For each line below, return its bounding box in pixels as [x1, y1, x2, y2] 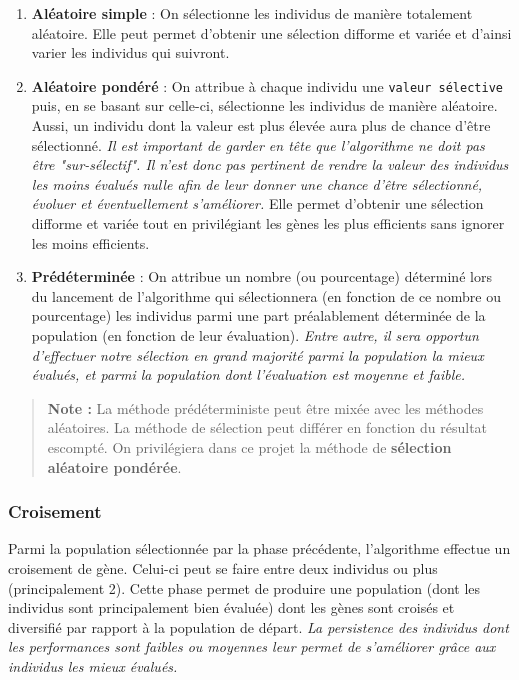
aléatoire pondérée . [47, 456, 182, 477]
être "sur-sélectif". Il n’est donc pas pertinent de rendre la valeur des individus [31, 154, 509, 175]
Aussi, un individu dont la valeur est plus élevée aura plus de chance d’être [31, 115, 491, 136]
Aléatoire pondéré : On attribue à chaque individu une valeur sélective [31, 75, 503, 96]
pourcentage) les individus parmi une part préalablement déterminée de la [31, 305, 486, 326]
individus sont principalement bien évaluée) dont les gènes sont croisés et [8, 597, 455, 618]
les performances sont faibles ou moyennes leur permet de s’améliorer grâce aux [8, 636, 496, 657]
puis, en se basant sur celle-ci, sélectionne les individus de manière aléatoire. [31, 95, 498, 116]
